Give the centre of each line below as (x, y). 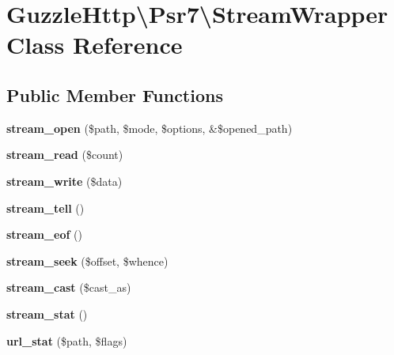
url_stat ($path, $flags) (67, 340)
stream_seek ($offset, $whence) (87, 261)
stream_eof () (44, 234)
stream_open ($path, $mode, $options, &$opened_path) (150, 128)
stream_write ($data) (64, 181)
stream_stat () (47, 313)
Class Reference (95, 45)
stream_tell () (45, 208)
